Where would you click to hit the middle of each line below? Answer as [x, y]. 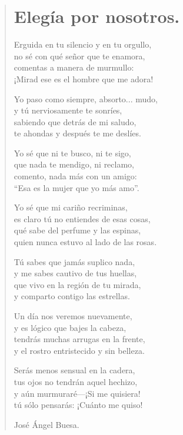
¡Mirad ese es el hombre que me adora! [84, 78]
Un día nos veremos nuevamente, [73, 316]
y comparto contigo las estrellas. [72, 296]
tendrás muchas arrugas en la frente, [79, 339]
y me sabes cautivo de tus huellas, [75, 273]
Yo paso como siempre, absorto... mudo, [86, 98]
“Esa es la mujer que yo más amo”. [76, 187]
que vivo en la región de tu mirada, [77, 284]
